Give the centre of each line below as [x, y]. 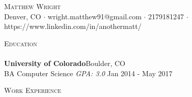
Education [21, 43]
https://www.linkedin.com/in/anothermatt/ [73, 26]
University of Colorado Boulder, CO [65, 63]
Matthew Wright [33, 6]
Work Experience [33, 90]
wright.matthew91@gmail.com [94, 16]
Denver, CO [23, 16]
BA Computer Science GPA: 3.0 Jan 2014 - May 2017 [88, 73]
